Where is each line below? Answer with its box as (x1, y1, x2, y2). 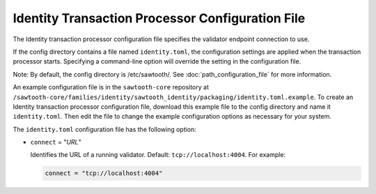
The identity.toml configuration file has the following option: (13, 125, 196, 133)
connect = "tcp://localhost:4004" (45, 170, 163, 177)
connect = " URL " (30, 138, 81, 147)
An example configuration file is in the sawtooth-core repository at (13, 83, 209, 91)
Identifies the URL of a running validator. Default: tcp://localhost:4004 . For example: (30, 151, 285, 159)
